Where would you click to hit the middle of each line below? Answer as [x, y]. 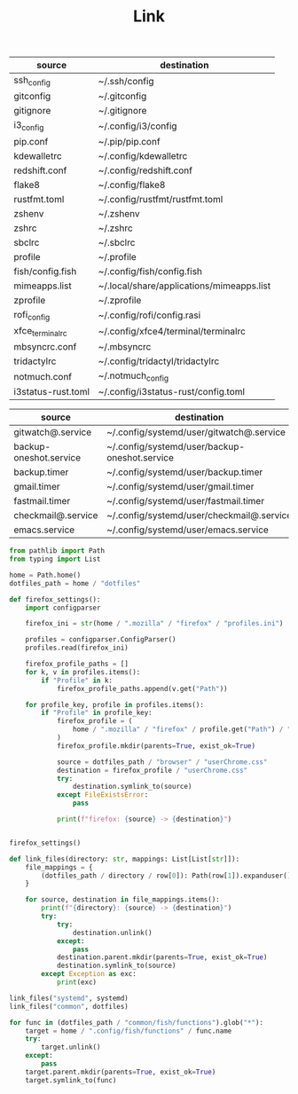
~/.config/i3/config [137, 126]
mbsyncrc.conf [45, 346]
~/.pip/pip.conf [129, 141]
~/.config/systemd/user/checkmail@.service [199, 516]
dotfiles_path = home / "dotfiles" [75, 583]
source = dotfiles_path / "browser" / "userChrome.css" [162, 762]
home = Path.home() [45, 575]
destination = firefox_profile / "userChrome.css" [152, 770]
